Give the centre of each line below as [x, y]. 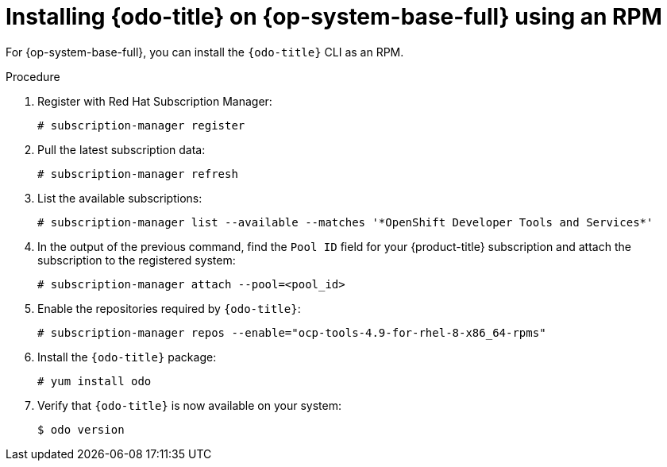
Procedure [33, 76]
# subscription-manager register [141, 125]
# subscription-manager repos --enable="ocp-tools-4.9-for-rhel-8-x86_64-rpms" [292, 332]
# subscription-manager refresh [138, 174]
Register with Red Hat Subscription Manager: [155, 101]
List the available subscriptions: [120, 198]
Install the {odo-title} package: [127, 357]
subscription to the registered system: [137, 260]
